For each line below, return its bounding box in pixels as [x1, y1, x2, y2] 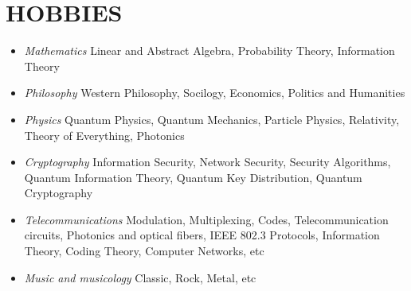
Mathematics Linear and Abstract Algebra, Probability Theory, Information [24, 42, 395, 59]
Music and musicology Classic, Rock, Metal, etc [24, 269, 256, 285]
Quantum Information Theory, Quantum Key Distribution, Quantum [24, 169, 362, 185]
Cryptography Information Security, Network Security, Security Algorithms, [24, 153, 391, 170]
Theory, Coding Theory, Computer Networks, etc [24, 242, 264, 259]
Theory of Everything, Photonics [24, 126, 185, 143]
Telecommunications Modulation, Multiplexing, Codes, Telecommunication [24, 211, 389, 227]
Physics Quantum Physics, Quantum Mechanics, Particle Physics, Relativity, [24, 111, 400, 127]
